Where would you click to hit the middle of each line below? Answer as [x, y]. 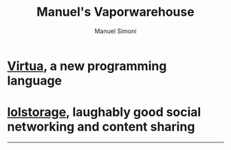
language [35, 81]
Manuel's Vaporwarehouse [115, 12]
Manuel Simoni [115, 31]
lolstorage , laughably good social [104, 112]
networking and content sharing [101, 127]
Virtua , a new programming [87, 66]
